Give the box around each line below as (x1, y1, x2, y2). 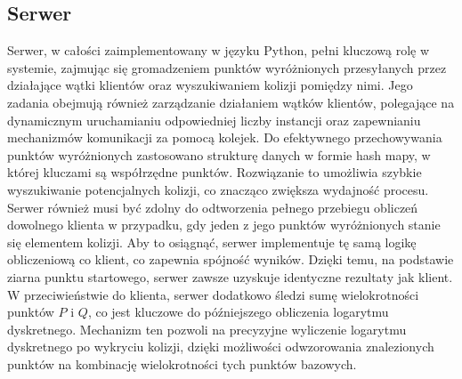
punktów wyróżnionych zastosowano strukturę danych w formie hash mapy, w (7, 145, 431, 164)
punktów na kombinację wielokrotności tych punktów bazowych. (7, 354, 357, 373)
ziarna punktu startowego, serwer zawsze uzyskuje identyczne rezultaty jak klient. (7, 267, 453, 286)
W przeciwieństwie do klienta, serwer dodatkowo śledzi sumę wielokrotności (7, 285, 419, 303)
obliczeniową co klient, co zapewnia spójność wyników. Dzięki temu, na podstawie (7, 250, 454, 269)
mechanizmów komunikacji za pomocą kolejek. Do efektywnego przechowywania (7, 128, 442, 147)
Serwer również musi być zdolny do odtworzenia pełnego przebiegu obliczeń (7, 198, 418, 216)
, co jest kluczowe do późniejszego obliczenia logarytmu (87, 302, 389, 321)
